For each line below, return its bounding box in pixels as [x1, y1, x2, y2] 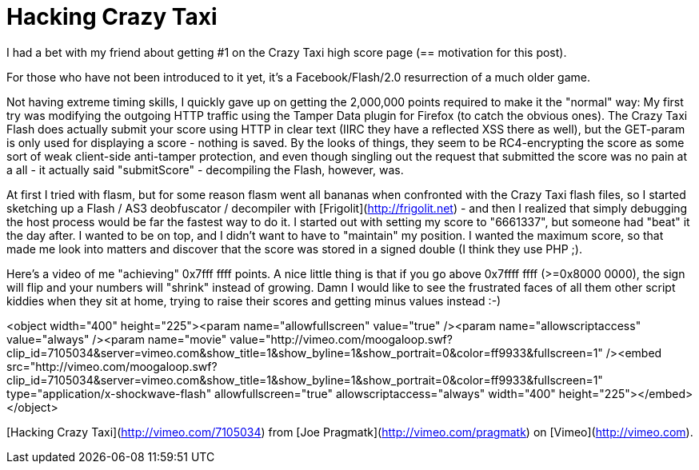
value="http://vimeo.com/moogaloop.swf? [230, 332, 453, 346]
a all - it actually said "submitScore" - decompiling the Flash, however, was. [6, 162, 404, 177]
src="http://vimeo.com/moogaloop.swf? [6, 359, 218, 373]
